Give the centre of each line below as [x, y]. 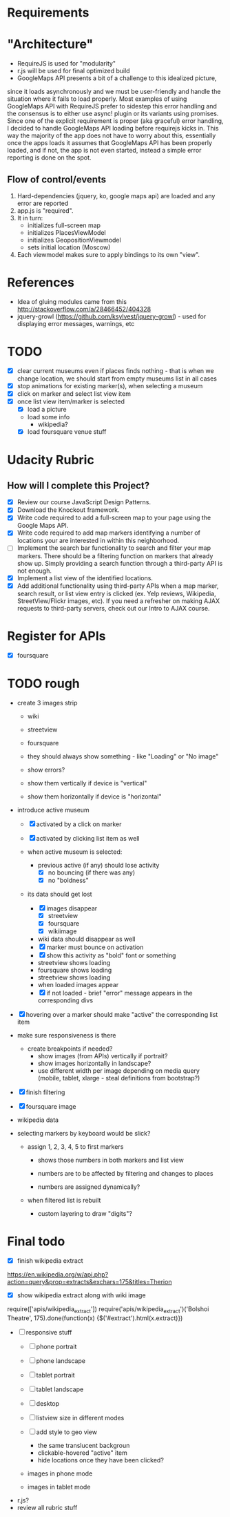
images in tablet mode [59, 1487]
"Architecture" [50, 45]
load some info [49, 417]
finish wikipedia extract [50, 1260]
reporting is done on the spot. [49, 158]
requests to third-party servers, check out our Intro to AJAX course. [113, 608]
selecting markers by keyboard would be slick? [84, 1133]
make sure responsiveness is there [66, 1035]
